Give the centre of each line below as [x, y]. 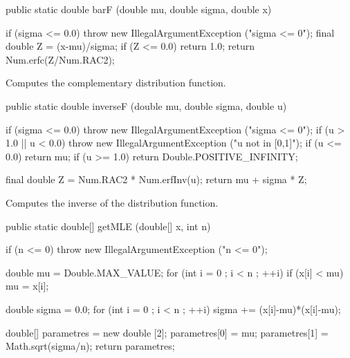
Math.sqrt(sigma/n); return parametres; [90, 346]
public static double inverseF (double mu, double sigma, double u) [146, 105]
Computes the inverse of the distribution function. [112, 202]
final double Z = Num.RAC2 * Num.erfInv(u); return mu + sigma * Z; [156, 179]
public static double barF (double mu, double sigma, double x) [139, 9]
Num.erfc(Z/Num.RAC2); [60, 59]
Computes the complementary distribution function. [116, 83]
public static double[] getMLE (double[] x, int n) [108, 226]
